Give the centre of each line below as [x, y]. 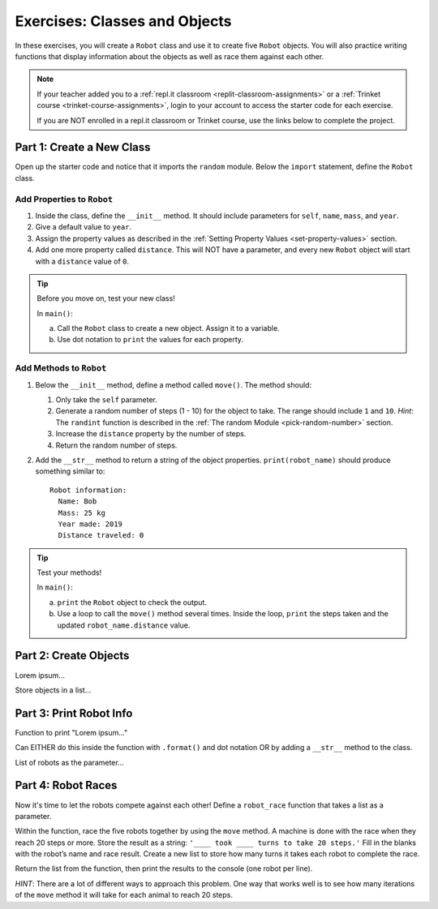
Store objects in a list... [53, 690]
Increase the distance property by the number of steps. [151, 434]
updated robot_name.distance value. [124, 625]
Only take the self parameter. [107, 399]
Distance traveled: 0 [101, 536]
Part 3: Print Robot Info [74, 713]
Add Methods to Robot [61, 368]
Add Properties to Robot [64, 199]
